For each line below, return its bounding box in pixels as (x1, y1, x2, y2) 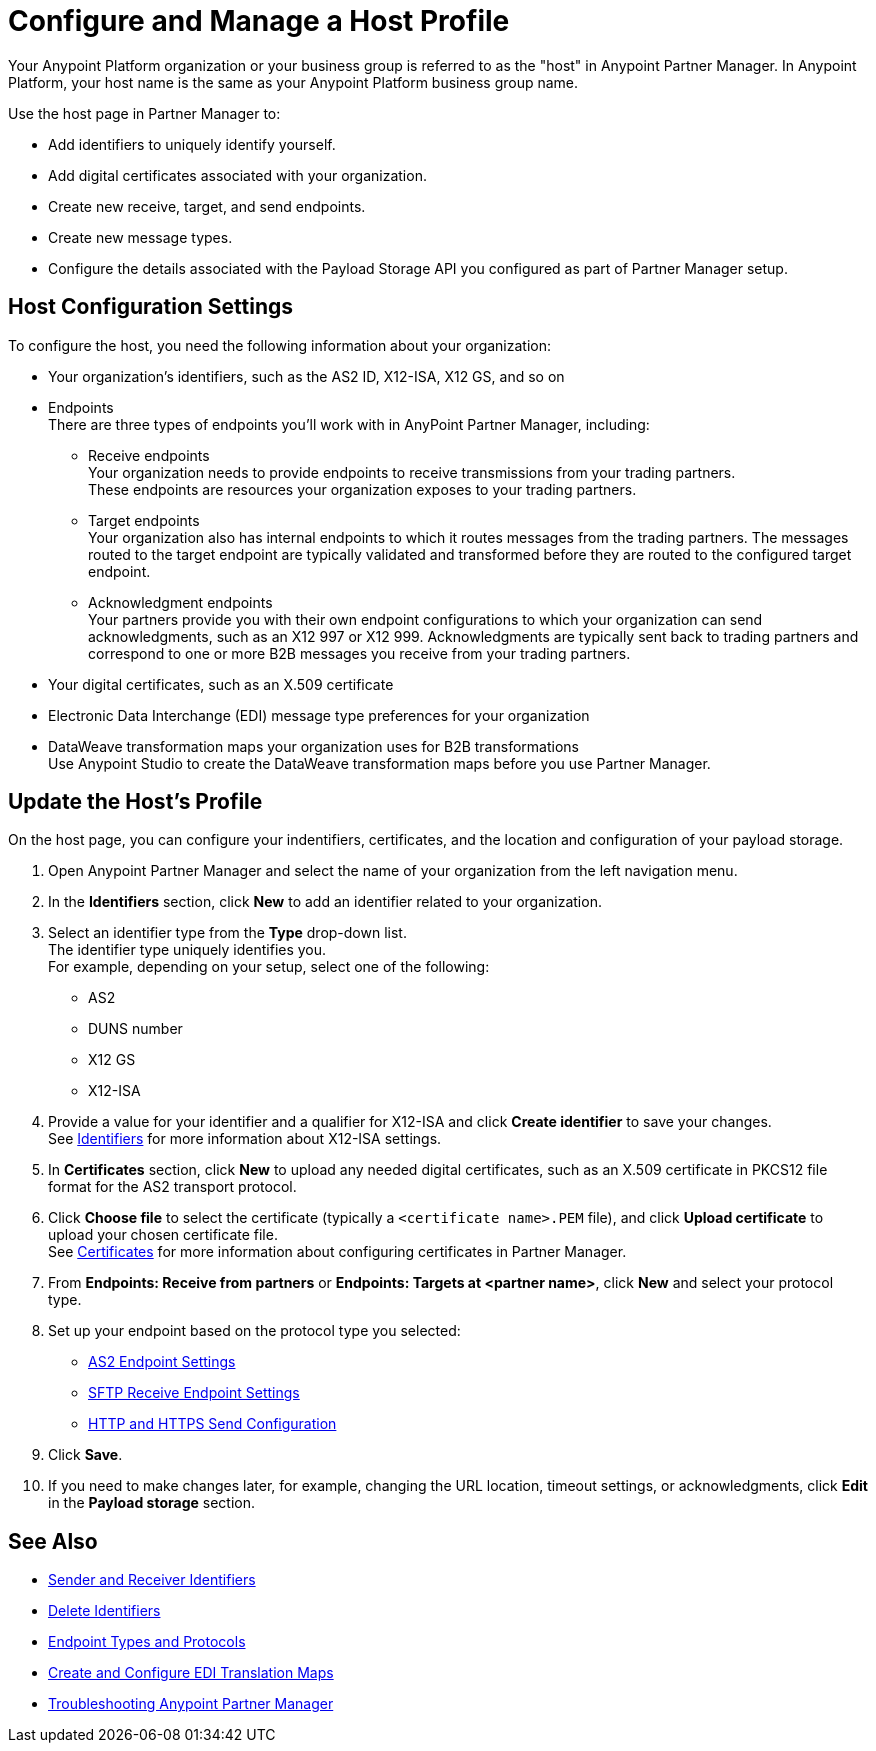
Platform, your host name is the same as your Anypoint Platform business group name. (8, 73, 579, 91)
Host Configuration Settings (8, 294, 294, 320)
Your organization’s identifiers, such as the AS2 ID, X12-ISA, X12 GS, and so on (48, 367, 565, 385)
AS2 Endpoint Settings (88, 1353, 236, 1371)
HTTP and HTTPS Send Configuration (88, 1415, 337, 1433)
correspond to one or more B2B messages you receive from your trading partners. (88, 644, 631, 662)
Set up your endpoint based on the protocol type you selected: (48, 1322, 461, 1340)
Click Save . (48, 1446, 123, 1464)
